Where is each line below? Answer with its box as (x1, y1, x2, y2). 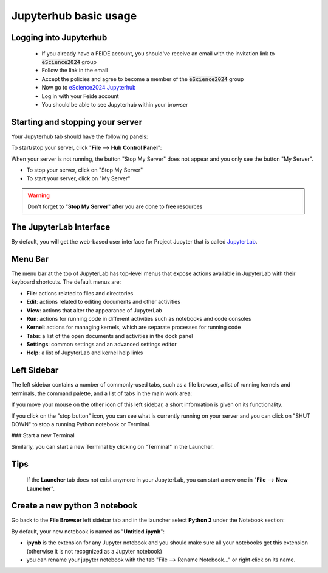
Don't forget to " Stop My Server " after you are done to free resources (27, 203, 203, 210)
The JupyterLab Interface (11, 222, 111, 232)
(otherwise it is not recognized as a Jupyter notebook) (26, 547, 162, 555)
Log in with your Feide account (41, 92, 119, 100)
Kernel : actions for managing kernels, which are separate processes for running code (26, 323, 241, 331)
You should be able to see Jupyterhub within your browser (41, 100, 188, 108)
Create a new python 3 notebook (11, 501, 138, 511)
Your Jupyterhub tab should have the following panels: (11, 133, 148, 140)
